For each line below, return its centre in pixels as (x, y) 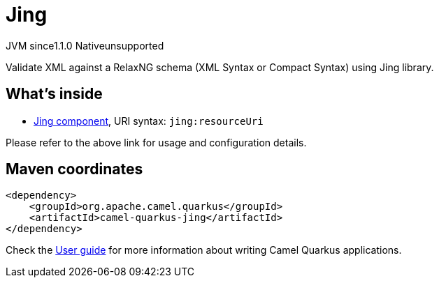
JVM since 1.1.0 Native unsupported (85, 45)
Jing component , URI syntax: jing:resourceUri (149, 121)
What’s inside (54, 94)
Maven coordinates (74, 169)
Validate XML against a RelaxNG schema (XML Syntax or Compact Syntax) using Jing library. (220, 67)
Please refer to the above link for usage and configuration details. (156, 142)
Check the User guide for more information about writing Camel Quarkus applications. (204, 250)
